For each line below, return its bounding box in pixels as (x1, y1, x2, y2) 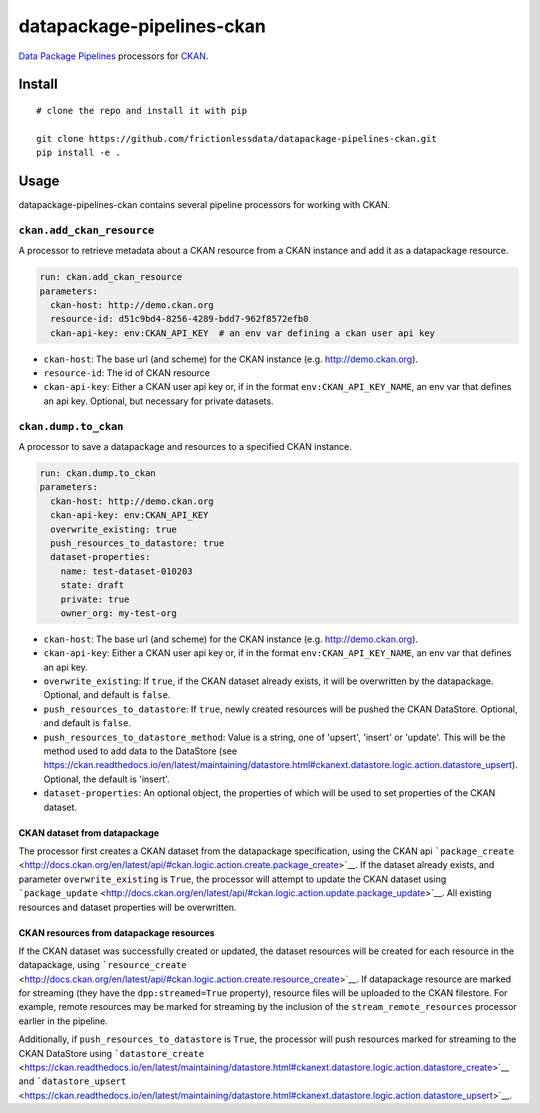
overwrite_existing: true (50, 523, 177, 535)
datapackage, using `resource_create (18, 959, 187, 971)
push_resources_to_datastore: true (50, 537, 225, 549)
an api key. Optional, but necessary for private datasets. (43, 395, 274, 407)
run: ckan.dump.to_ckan (39, 468, 157, 479)
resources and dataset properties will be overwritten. (18, 901, 237, 913)
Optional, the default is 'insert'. (43, 773, 170, 785)
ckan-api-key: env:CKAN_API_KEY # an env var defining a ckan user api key (50, 327, 435, 339)
